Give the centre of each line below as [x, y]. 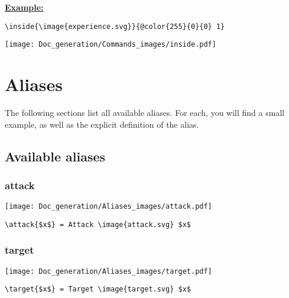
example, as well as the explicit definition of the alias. [102, 124]
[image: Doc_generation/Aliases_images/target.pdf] [108, 271]
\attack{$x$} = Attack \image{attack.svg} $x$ [98, 224]
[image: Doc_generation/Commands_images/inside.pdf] [111, 45]
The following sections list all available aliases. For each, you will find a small [145, 113]
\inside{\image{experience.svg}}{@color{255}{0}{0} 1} [115, 26]
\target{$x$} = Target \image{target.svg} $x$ [98, 289]
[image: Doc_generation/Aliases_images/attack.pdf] [108, 207]
